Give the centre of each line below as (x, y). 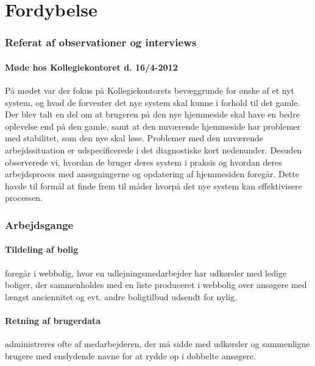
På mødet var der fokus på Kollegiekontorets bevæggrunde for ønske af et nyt (150, 90)
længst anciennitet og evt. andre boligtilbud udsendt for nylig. (121, 296)
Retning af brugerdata (53, 320)
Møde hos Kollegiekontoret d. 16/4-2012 (91, 67)
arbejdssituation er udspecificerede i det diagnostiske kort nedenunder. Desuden (154, 150)
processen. (24, 198)
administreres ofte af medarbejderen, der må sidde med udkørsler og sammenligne (157, 344)
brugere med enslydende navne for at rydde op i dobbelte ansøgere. (130, 355)
